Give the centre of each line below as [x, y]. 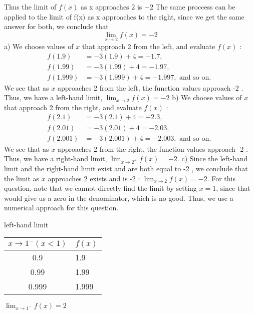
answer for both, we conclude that [56, 26]
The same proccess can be [195, 7]
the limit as [22, 178]
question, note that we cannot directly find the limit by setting [100, 188]
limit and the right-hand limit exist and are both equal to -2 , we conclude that [126, 168]
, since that [233, 188]
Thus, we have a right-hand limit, [56, 159]
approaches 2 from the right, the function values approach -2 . [153, 148]
